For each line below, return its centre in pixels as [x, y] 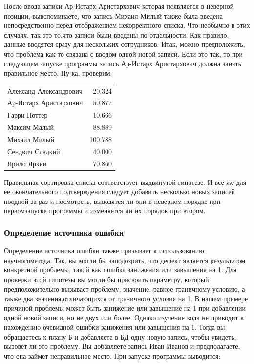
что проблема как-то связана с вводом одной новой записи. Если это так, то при [124, 53]
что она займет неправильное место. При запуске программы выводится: [112, 355]
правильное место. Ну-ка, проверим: [58, 73]
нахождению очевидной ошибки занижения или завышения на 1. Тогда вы [115, 327]
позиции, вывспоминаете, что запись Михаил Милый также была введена [113, 15]
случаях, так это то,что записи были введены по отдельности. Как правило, [116, 34]
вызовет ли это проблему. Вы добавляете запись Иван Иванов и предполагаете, [122, 346]
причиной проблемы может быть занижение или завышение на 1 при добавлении [125, 308]
